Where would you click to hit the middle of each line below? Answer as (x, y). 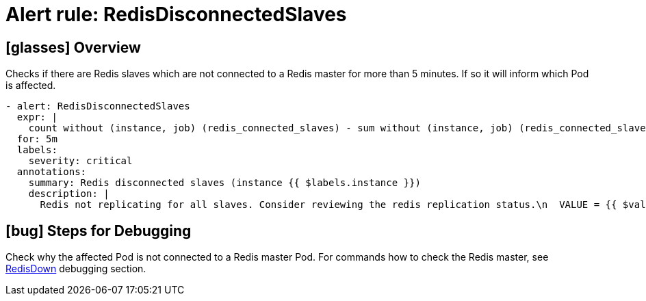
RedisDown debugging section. (76, 269)
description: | (69, 194)
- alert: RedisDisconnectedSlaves (98, 106)
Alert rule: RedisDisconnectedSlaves (176, 14)
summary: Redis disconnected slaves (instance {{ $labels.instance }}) (224, 183)
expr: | (37, 117)
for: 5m (37, 139)
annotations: (52, 172)
